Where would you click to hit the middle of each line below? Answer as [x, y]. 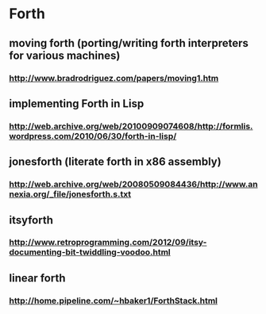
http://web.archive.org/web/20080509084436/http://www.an [133, 185]
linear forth [37, 278]
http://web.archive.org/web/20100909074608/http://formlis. [131, 126]
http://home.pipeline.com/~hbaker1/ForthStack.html [113, 301]
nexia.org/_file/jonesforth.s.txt [70, 194]
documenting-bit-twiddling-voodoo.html [90, 252]
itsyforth [31, 220]
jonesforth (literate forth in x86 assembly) [115, 162]
